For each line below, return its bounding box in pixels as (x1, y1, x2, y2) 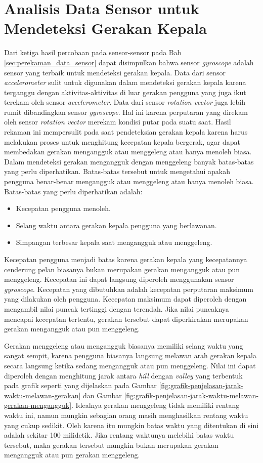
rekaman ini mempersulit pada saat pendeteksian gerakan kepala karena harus (4, 127, 248, 137)
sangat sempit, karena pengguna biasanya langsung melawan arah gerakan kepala (4, 350, 256, 361)
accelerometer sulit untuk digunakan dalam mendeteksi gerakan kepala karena (4, 77, 246, 88)
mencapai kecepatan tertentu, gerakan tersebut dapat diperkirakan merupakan (4, 313, 248, 324)
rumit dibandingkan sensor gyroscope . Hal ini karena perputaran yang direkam (4, 106, 248, 117)
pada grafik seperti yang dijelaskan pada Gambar (4, 380, 157, 391)
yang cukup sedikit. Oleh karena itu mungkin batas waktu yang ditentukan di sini (4, 419, 259, 430)
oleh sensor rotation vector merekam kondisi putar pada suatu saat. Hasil (4, 116, 231, 127)
